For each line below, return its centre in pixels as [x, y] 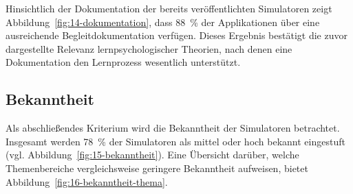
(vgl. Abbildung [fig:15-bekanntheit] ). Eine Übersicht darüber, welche [152, 155]
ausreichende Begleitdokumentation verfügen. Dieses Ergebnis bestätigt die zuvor [176, 35]
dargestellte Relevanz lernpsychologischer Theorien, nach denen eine [149, 48]
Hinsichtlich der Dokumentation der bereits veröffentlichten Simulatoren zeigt [169, 8]
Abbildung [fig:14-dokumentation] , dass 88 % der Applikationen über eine [163, 22]
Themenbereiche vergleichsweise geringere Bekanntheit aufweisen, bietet [157, 168]
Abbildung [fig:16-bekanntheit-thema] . [87, 181]
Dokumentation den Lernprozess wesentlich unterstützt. [123, 62]
